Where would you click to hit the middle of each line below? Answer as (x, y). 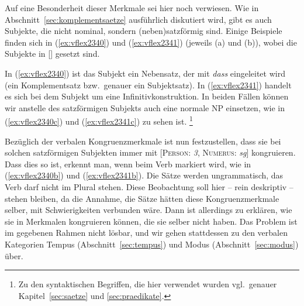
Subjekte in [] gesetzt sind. (52, 54)
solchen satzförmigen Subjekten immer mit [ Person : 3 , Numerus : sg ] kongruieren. (150, 152)
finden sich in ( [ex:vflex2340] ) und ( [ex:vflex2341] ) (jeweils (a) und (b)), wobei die (151, 42)
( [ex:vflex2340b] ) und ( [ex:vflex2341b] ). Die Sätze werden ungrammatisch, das (144, 175)
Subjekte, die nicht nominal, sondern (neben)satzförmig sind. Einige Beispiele (144, 31)
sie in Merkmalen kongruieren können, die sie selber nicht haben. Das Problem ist (151, 221)
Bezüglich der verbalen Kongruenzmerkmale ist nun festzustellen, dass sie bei (143, 141)
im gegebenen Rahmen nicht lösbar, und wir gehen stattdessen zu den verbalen (146, 233)
